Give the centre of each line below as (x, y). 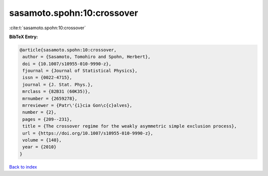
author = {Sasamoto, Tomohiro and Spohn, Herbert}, (87, 57)
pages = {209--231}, (47, 119)
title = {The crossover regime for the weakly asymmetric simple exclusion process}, (130, 126)
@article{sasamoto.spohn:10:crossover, (68, 50)
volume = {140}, (42, 140)
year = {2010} (39, 147)
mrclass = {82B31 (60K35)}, (57, 91)
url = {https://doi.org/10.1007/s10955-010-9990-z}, (88, 133)
